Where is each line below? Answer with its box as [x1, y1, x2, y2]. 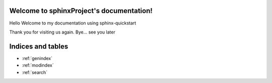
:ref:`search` [22, 69, 48, 75]
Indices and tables [9, 42, 69, 50]
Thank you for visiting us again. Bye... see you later [9, 29, 115, 35]
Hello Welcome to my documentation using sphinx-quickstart [9, 20, 137, 26]
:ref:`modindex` [22, 62, 54, 68]
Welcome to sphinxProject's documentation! [9, 6, 153, 15]
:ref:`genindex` [22, 55, 53, 61]
